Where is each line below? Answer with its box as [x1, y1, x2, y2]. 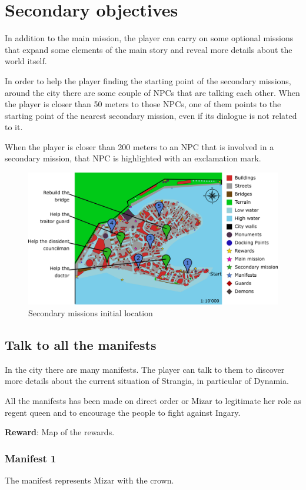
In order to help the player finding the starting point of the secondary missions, [5, 74, 291, 87]
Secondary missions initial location [28, 307, 153, 319]
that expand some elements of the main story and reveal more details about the [5, 43, 292, 55]
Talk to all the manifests [5, 336, 157, 354]
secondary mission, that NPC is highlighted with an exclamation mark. [5, 152, 261, 164]
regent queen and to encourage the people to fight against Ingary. [5, 406, 241, 418]
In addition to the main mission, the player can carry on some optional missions [5, 32, 294, 44]
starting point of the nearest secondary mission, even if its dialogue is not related [5, 109, 297, 121]
